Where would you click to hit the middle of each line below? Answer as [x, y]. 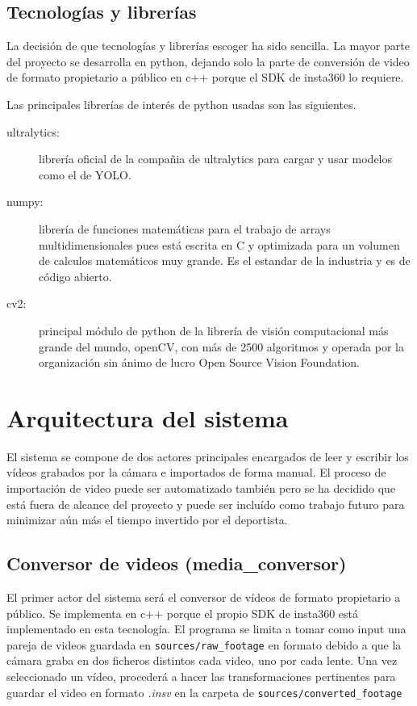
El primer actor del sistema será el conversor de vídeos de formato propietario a [204, 597]
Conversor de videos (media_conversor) [177, 563]
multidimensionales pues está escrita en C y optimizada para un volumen [219, 244]
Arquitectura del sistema [148, 417]
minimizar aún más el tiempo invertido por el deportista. [147, 520]
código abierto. [75, 276]
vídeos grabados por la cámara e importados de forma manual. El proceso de [196, 472]
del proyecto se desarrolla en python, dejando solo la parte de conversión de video [208, 61]
